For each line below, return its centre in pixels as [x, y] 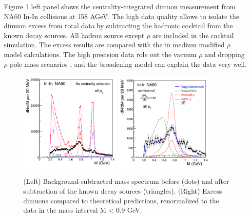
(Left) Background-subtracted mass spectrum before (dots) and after [126, 181]
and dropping [224, 54]
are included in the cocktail [193, 35]
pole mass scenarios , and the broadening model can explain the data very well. [128, 64]
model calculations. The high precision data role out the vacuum [100, 54]
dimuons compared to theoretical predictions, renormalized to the [121, 200]
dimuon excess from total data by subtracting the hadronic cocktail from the [118, 26]
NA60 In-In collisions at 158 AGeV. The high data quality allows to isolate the [122, 16]
